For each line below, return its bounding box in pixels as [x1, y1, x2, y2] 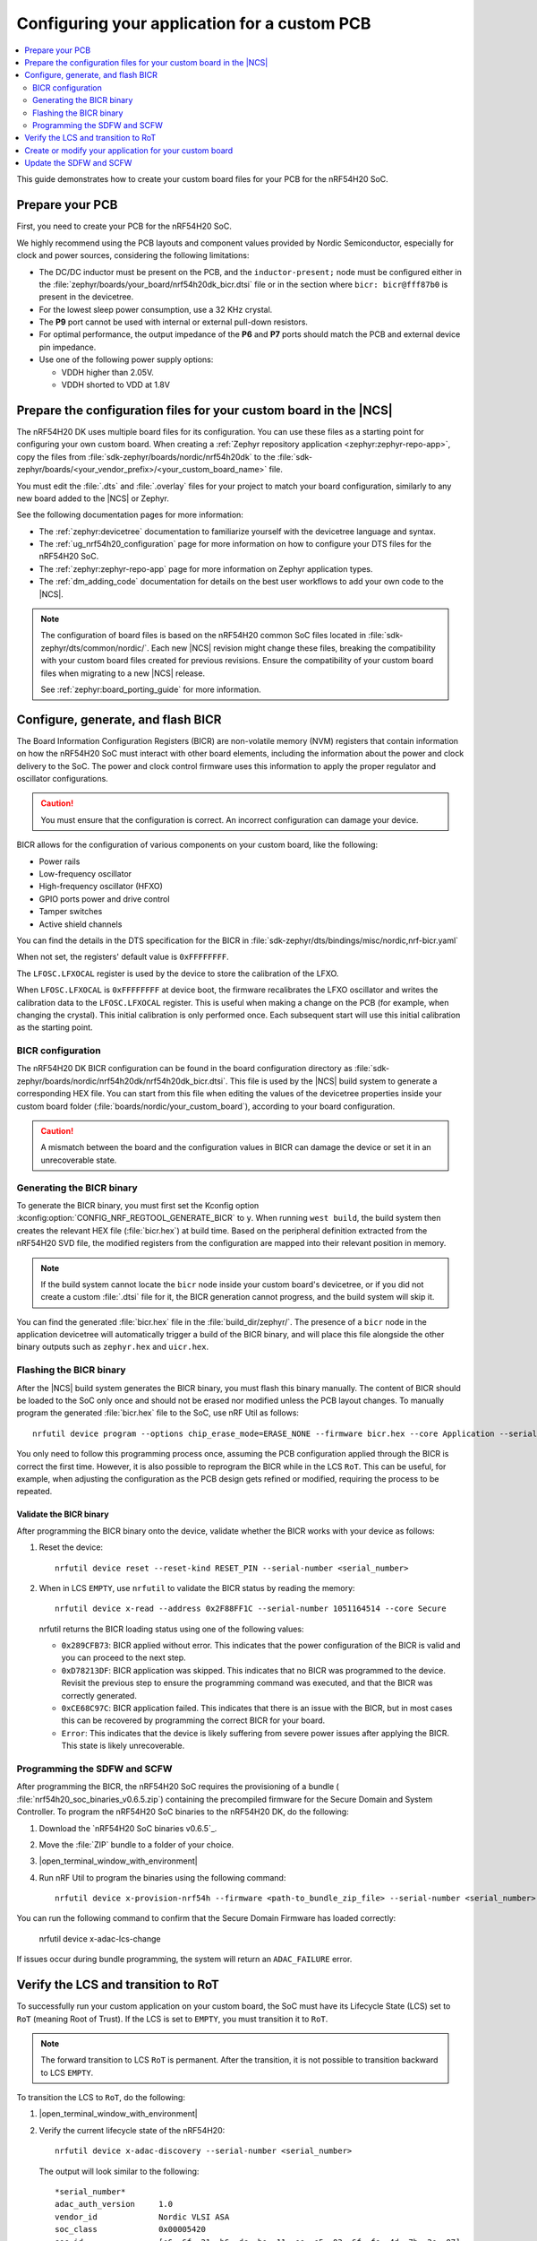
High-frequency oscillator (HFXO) [38, 881, 163, 892]
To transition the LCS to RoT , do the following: [16, 2092, 185, 2103]
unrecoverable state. [40, 1155, 117, 1165]
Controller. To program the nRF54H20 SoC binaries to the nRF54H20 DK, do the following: [16, 1806, 349, 1817]
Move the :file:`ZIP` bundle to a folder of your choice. [38, 1839, 234, 1850]
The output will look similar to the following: [38, 2166, 200, 2176]
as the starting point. [16, 1022, 93, 1033]
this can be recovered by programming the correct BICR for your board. [61, 1715, 326, 1726]
